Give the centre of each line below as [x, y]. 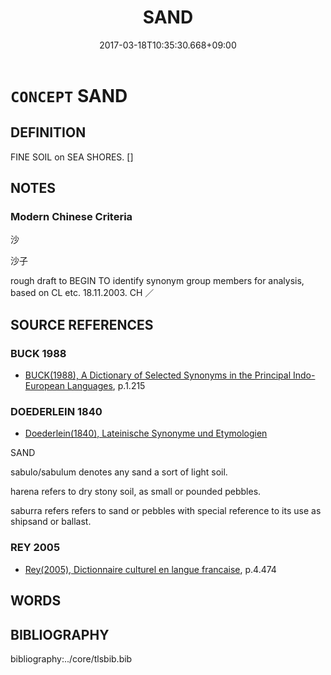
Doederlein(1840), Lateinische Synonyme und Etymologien [146, 433]
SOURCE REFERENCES [82, 324]
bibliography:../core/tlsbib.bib [71, 658]
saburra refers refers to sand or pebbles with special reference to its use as [166, 511]
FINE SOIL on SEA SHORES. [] [72, 157]
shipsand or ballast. [51, 522]
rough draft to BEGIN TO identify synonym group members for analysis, [157, 281]
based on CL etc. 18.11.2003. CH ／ [82, 293]
